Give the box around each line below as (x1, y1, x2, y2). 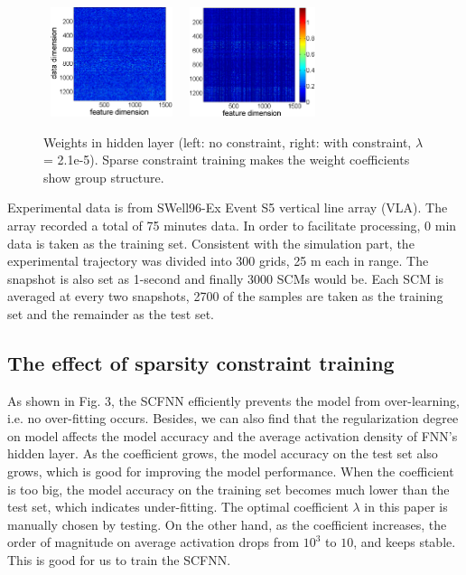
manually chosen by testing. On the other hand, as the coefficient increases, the (7, 514, 447, 533)
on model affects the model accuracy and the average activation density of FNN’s (7, 426, 458, 445)
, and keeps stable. (353, 533, 456, 551)
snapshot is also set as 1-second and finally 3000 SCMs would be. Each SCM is (7, 269, 444, 287)
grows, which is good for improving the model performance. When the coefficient (7, 462, 454, 481)
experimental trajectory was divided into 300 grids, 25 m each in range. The (7, 251, 429, 270)
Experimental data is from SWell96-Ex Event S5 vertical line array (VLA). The (7, 198, 448, 217)
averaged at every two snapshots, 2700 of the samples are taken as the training (7, 287, 443, 306)
